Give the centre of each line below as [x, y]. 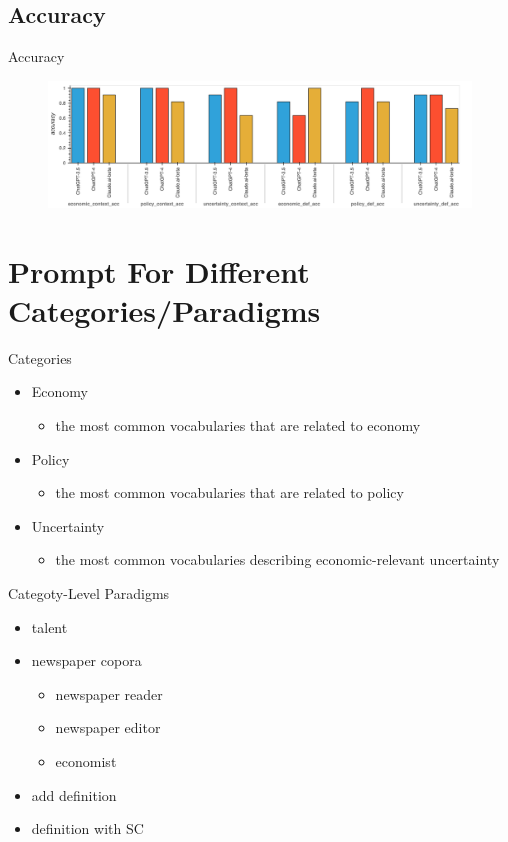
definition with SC [87, 828]
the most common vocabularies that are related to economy [238, 425]
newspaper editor [108, 727]
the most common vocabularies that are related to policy [229, 492]
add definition [74, 794]
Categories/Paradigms [164, 309]
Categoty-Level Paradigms [89, 592]
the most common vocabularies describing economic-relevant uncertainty [277, 559]
